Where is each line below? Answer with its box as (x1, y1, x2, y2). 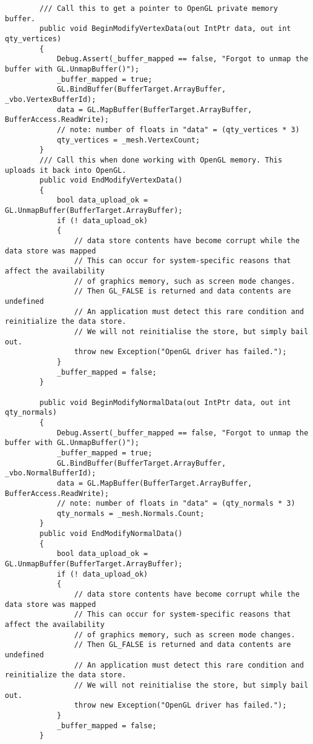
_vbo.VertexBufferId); (5, 95, 96, 104)
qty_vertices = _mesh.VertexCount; (56, 135, 200, 144)
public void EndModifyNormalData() (39, 529, 183, 538)
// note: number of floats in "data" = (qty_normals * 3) (56, 499, 295, 508)
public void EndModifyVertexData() (39, 176, 183, 185)
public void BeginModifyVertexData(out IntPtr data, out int (39, 24, 291, 33)
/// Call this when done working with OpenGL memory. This (39, 155, 283, 164)
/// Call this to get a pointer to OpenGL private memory (39, 4, 278, 13)
